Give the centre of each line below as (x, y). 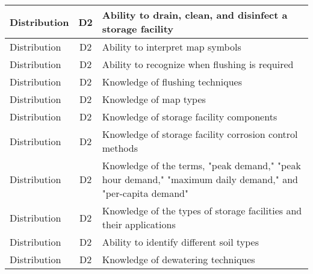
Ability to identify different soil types (181, 242)
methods (120, 148)
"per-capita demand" (145, 193)
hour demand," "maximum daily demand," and (200, 179)
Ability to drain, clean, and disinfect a (195, 15)
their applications (139, 224)
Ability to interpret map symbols (172, 47)
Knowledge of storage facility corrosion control (200, 134)
